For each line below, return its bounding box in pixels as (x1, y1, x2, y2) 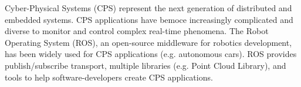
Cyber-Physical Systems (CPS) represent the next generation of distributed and (5, 2, 292, 14)
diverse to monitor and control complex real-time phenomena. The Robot (5, 25, 269, 37)
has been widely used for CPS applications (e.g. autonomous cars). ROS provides (5, 48, 297, 60)
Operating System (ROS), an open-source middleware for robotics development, (5, 36, 292, 48)
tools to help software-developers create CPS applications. (5, 71, 213, 83)
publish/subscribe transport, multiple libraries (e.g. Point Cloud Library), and (5, 59, 286, 71)
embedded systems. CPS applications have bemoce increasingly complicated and (5, 13, 293, 25)
